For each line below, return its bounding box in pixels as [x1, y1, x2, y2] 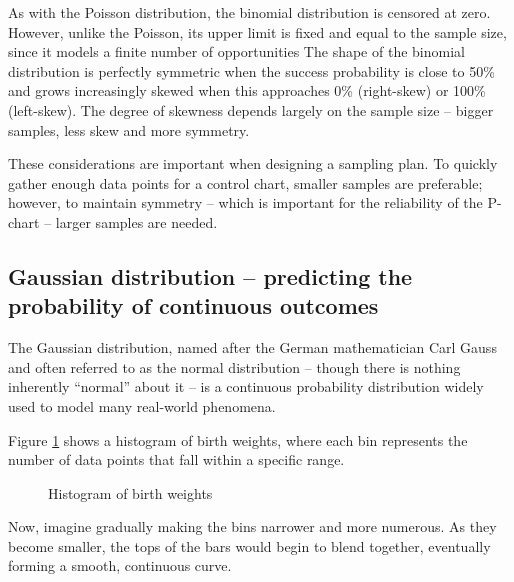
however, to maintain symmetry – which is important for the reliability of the [8, 192, 483, 213]
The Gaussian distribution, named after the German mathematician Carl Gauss [8, 337, 497, 358]
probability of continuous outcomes [8, 290, 379, 321]
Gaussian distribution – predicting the [8, 260, 413, 291]
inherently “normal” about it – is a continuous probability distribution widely [8, 376, 484, 397]
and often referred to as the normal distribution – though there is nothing [8, 356, 461, 377]
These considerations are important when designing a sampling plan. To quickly [8, 153, 498, 174]
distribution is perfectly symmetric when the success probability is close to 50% [8, 60, 495, 81]
